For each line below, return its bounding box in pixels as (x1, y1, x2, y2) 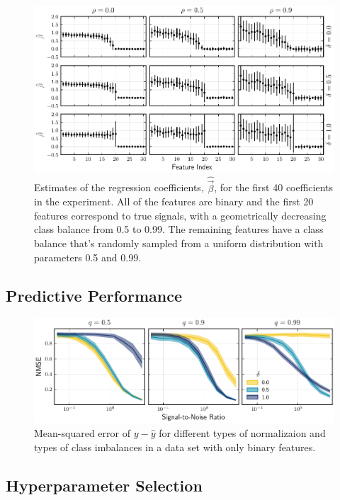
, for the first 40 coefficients (214, 180, 334, 195)
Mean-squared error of (34, 426, 130, 440)
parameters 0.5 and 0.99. (34, 249, 142, 264)
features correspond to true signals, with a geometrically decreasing (34, 208, 327, 222)
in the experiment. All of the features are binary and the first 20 (34, 194, 314, 209)
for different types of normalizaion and (159, 426, 326, 440)
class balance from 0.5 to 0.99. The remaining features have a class (34, 222, 324, 237)
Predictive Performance (6, 284, 182, 306)
